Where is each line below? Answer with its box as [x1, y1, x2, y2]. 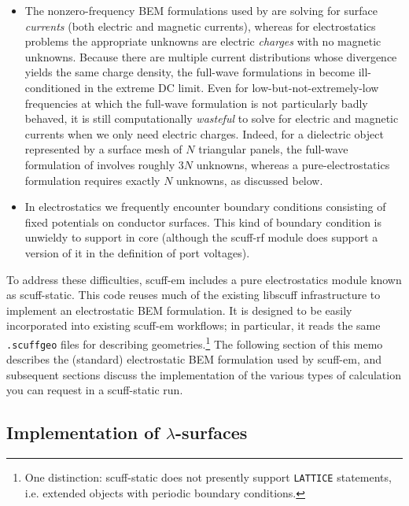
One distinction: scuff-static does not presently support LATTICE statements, [24, 469, 392, 486]
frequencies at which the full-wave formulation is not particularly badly [24, 94, 368, 111]
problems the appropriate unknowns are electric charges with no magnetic [24, 33, 381, 50]
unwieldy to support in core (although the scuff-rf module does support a [24, 229, 378, 246]
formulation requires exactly [24, 172, 160, 188]
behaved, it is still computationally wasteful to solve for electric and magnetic [24, 110, 399, 127]
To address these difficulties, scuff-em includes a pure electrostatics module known [6, 271, 402, 287]
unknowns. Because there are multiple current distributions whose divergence [24, 48, 397, 65]
